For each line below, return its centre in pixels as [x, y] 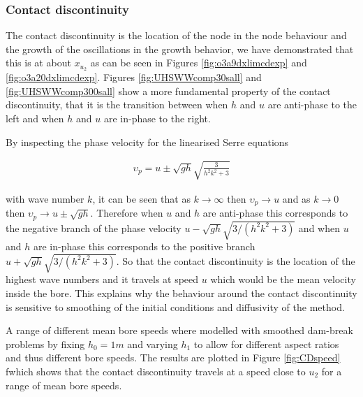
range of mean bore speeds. [64, 385]
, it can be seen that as [141, 198]
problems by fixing [45, 344]
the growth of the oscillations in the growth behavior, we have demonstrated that [180, 49]
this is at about [38, 63]
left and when [35, 118]
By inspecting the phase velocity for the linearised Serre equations [147, 142]
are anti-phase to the [312, 104]
